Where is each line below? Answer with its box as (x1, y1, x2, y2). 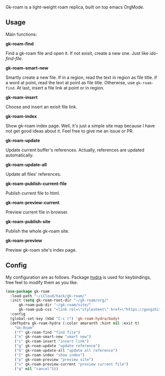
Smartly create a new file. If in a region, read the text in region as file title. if (5, 74, 157, 80)
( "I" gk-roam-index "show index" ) (14, 352, 85, 357)
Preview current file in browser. (5, 209, 69, 215)
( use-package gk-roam (5, 289, 50, 294)
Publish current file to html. (5, 190, 60, 196)
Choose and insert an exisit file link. (5, 104, 77, 110)
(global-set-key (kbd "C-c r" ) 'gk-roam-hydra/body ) (10, 316, 120, 321)
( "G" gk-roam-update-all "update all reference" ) (14, 348, 118, 353)
